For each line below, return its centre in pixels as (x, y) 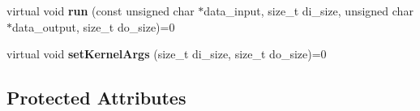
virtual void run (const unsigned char (101, 11)
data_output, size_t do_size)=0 (94, 26)
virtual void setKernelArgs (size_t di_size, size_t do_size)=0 (167, 54)
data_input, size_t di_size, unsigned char (309, 11)
